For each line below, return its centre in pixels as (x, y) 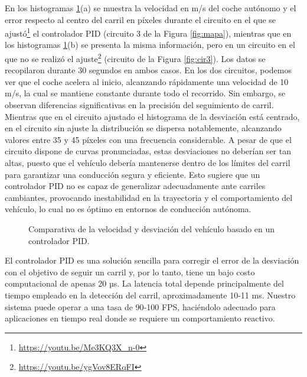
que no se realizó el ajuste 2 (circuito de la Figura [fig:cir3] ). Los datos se (135, 58)
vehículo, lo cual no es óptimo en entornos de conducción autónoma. (128, 209)
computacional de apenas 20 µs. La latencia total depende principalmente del (144, 283)
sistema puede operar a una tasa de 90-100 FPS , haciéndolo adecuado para (140, 306)
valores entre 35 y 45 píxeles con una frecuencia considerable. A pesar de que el (148, 139)
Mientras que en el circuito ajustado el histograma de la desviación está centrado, (152, 116)
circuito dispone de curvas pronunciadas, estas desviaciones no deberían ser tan (148, 151)
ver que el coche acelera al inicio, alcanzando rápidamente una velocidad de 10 (147, 81)
